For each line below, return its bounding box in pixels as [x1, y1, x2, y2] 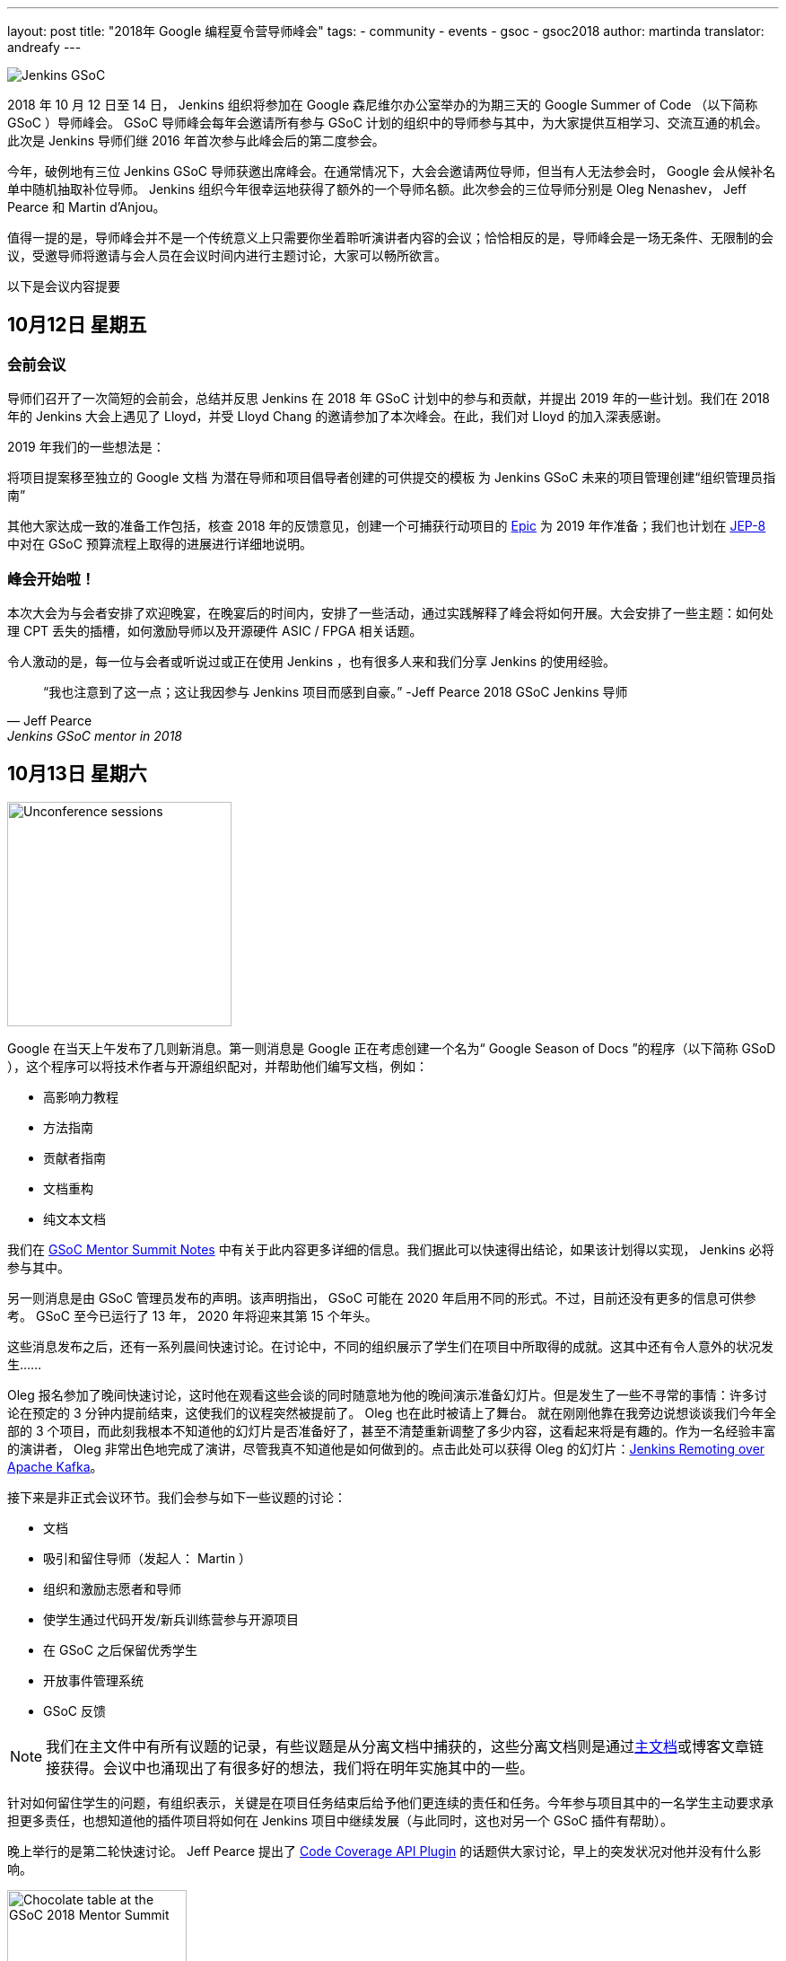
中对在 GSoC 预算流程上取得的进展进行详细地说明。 [7, 536, 312, 552]
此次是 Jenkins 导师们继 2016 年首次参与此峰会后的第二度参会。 [7, 133, 385, 148]
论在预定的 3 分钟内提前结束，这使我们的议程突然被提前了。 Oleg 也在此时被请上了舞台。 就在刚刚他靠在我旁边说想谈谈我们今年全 [7, 1404, 777, 1420]
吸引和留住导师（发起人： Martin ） [43, 1550, 252, 1566]
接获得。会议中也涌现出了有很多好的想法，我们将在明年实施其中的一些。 [46, 1758, 535, 1777]
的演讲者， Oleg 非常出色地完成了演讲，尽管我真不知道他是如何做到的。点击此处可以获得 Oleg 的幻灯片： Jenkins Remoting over [7, 1440, 765, 1456]
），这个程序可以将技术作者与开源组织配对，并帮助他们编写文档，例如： [7, 1058, 428, 1074]
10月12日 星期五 [7, 313, 147, 337]
